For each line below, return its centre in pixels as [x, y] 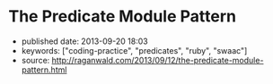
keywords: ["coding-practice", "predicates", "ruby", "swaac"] [134, 50]
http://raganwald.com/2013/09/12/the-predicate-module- [158, 60]
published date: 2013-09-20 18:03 [85, 41]
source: [35, 60]
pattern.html [44, 70]
